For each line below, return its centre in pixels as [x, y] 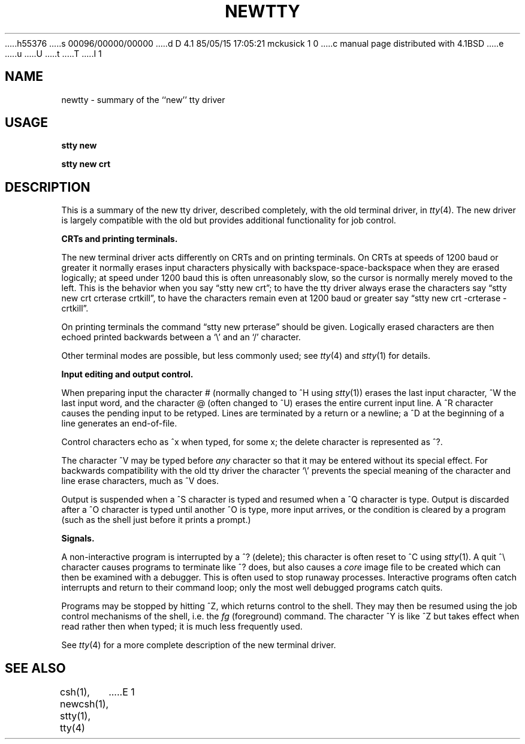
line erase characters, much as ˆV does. [140, 481]
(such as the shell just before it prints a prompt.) [156, 520]
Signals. [78, 539]
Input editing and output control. [127, 374]
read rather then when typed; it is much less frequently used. [182, 627]
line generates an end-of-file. [119, 424]
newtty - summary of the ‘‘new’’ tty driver [143, 99]
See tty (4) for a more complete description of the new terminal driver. [199, 645]
